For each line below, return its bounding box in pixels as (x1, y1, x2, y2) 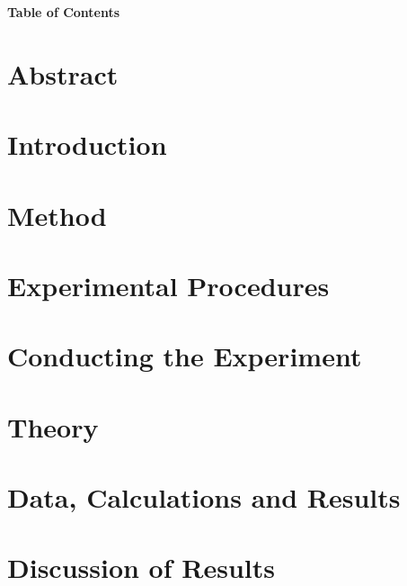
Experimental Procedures (7, 266, 330, 303)
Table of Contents (7, 3, 120, 21)
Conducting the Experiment (7, 338, 362, 374)
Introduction (7, 126, 167, 163)
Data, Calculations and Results (7, 479, 401, 516)
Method (7, 196, 107, 233)
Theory (7, 408, 99, 445)
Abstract (7, 55, 119, 92)
